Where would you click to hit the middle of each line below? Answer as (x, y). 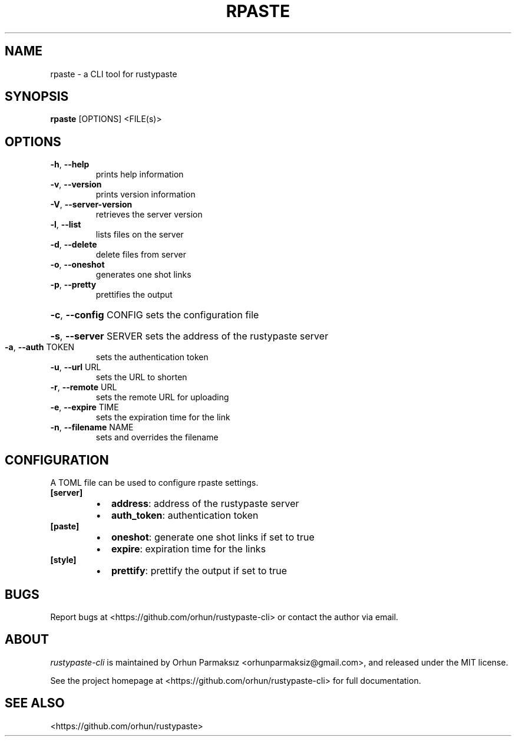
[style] (63, 560)
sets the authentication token (152, 357)
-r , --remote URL (84, 387)
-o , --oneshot (77, 265)
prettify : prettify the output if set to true (199, 571)
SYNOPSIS (37, 97)
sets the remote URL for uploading (162, 397)
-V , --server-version (91, 205)
